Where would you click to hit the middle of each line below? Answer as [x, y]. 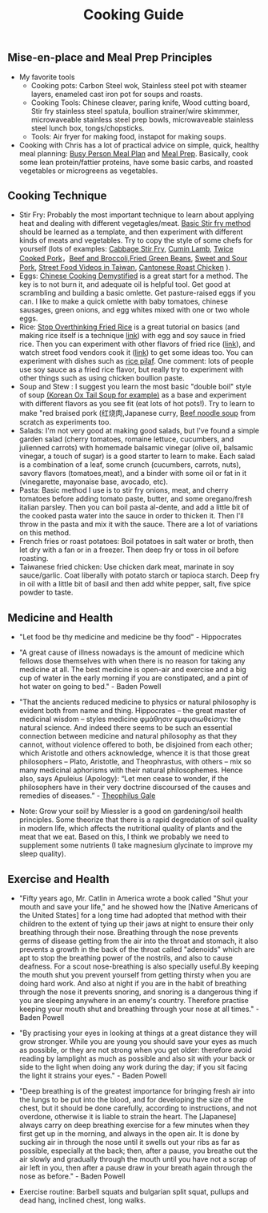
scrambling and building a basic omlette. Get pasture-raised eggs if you [137, 293]
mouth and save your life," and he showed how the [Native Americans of [138, 907]
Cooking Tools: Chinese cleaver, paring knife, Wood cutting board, [140, 103]
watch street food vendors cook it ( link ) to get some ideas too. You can [136, 353]
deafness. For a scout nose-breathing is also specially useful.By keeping [139, 966]
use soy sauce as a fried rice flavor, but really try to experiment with [131, 369]
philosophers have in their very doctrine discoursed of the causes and [135, 788]
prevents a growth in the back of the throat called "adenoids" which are [137, 949]
